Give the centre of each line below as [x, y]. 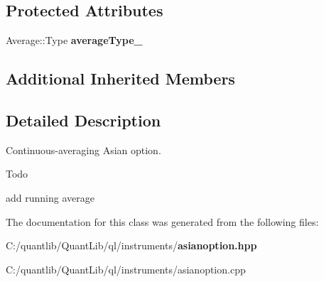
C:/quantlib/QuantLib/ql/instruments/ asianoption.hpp [131, 245]
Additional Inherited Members [120, 78]
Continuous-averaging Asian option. [83, 150]
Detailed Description [83, 120]
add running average [50, 197]
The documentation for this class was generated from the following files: [162, 221]
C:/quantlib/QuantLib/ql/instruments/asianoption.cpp [126, 269]
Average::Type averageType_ [74, 40]
